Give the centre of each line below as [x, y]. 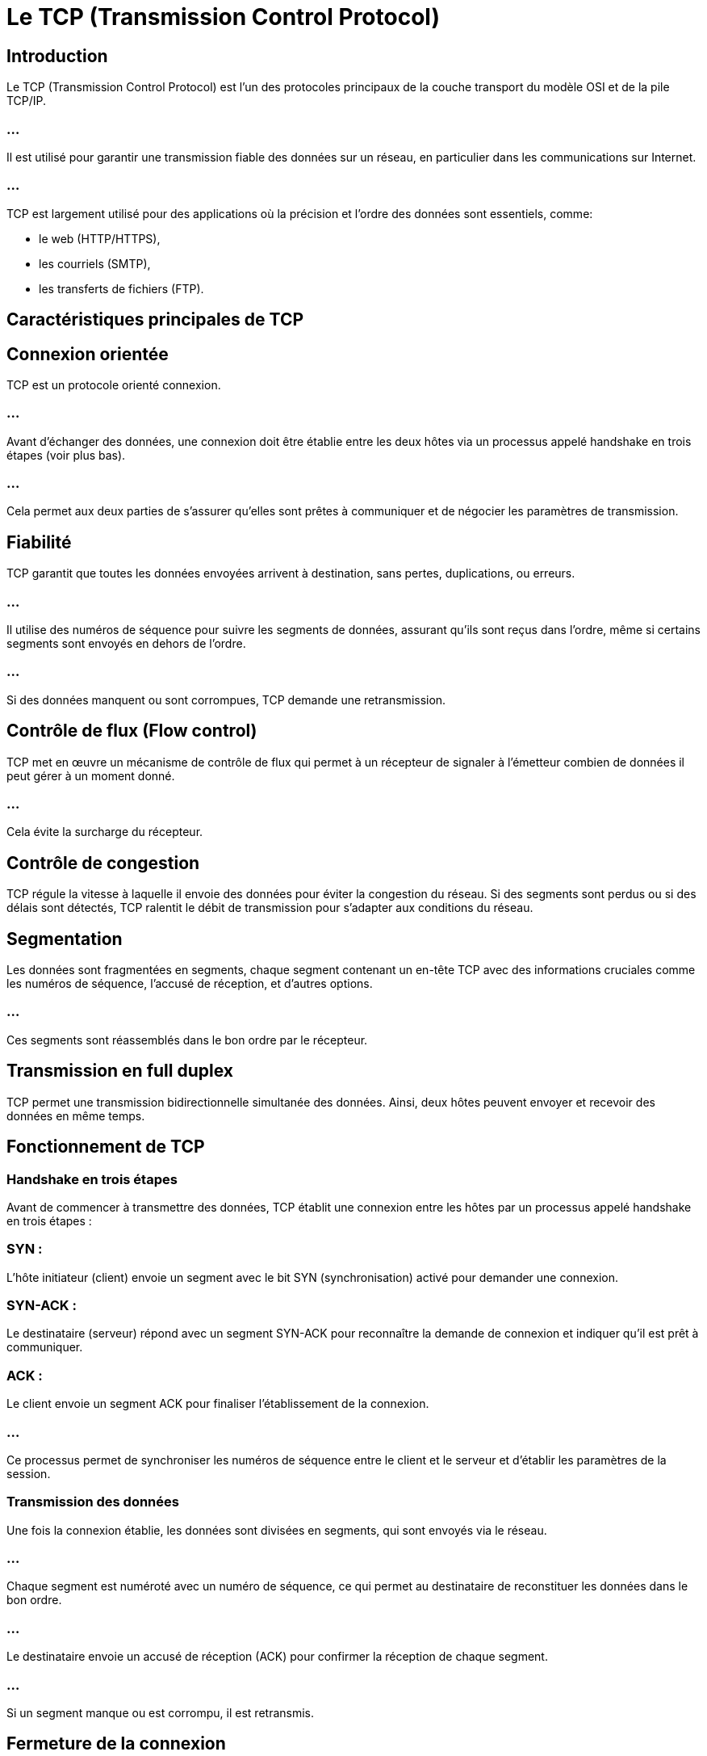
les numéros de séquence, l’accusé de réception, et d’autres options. [190, 984]
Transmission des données [93, 1502]
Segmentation [65, 939]
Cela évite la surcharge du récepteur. [105, 832]
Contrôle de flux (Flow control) [132, 731]
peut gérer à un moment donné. [91, 775]
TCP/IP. [27, 101]
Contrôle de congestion [103, 863]
